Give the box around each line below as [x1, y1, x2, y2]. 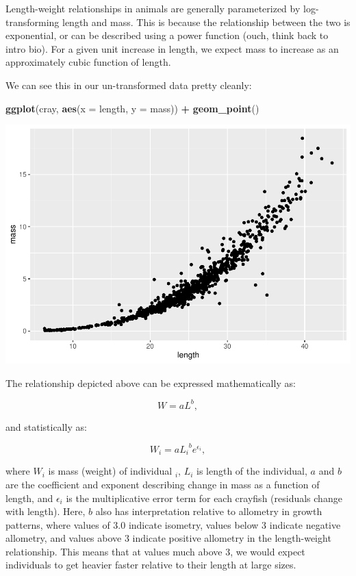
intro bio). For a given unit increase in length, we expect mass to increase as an [5, 41, 339, 55]
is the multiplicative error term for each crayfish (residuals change [66, 490, 342, 505]
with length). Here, [5, 504, 86, 518]
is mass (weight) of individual [48, 464, 173, 478]
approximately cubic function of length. [5, 55, 171, 69]
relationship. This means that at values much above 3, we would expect [5, 544, 305, 558]
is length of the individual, [196, 464, 307, 478]
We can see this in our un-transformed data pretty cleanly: [5, 77, 252, 92]
